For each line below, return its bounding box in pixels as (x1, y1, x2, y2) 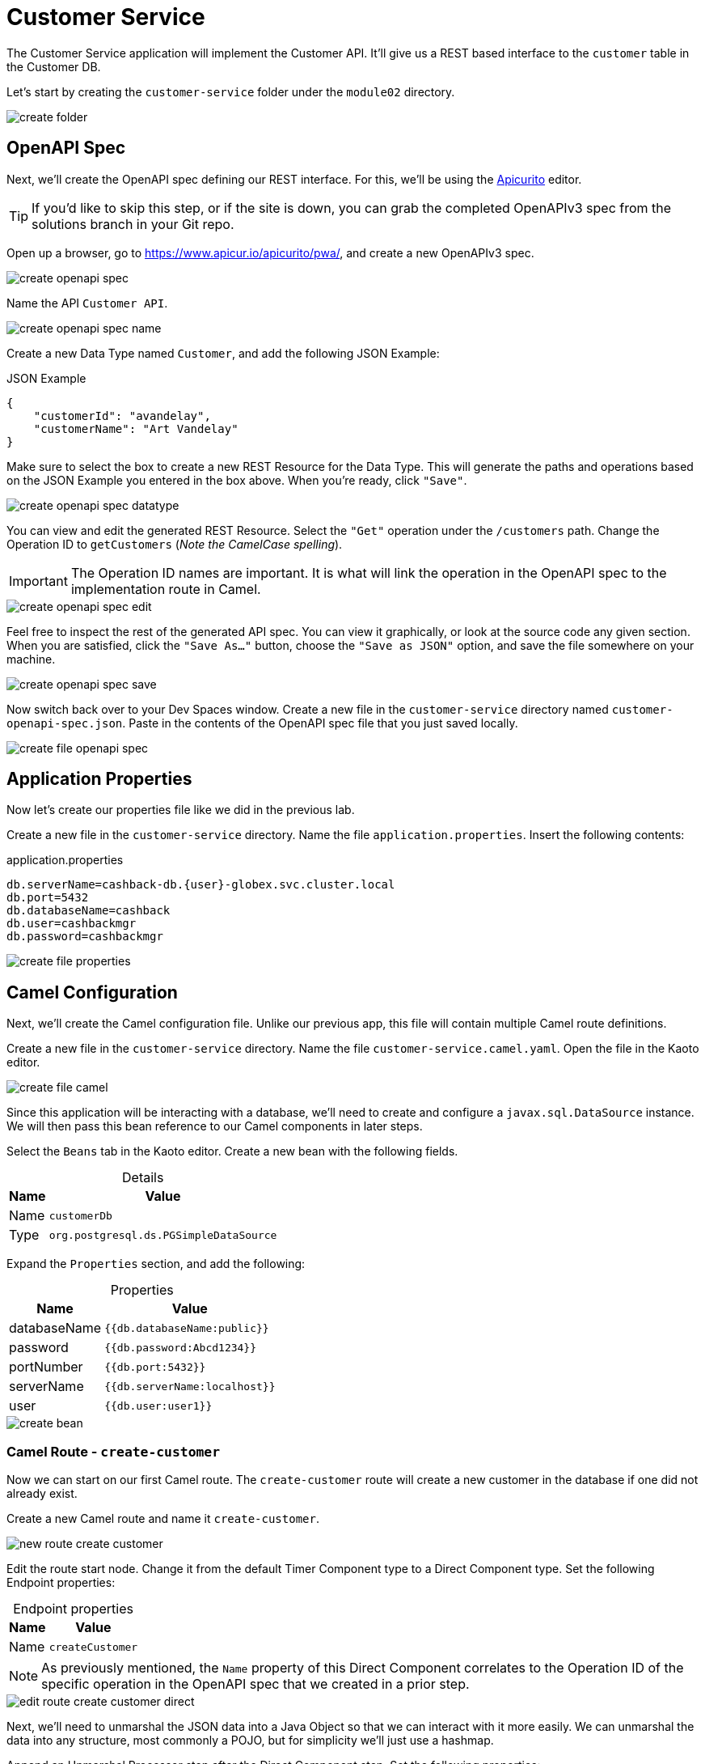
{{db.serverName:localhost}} (104, 1380, 276, 1393)
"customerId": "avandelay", (33, 409, 211, 422)
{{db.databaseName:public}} (104, 1321, 269, 1334)
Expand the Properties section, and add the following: (6, 1257, 306, 1271)
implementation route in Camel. (70, 580, 261, 597)
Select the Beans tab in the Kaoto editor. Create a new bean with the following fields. (6, 1144, 458, 1159)
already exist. (6, 1486, 78, 1501)
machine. (6, 651, 56, 666)
